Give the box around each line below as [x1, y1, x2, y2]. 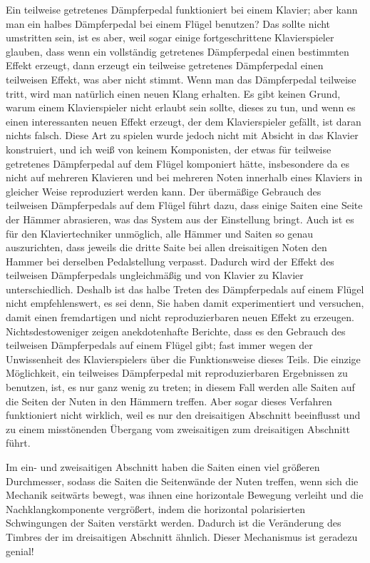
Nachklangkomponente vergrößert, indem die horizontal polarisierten [6, 501, 305, 516]
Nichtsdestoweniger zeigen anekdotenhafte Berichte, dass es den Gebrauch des [6, 323, 346, 338]
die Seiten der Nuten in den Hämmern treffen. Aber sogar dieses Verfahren [6, 393, 332, 408]
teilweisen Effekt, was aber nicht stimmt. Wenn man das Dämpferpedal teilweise [6, 71, 356, 86]
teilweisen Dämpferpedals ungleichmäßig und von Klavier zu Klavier [6, 268, 304, 283]
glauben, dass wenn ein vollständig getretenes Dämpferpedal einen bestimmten [6, 44, 349, 59]
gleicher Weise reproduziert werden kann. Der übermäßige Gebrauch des [6, 183, 322, 198]
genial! [6, 543, 34, 558]
